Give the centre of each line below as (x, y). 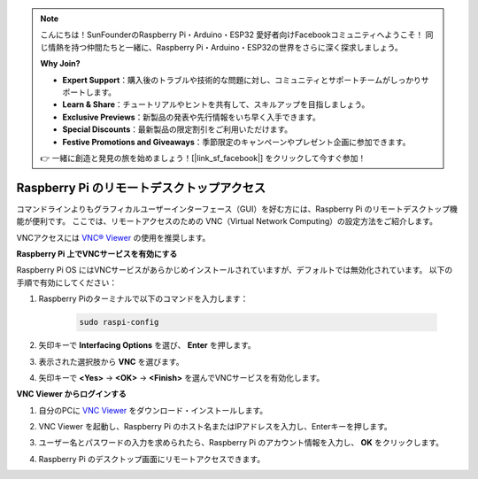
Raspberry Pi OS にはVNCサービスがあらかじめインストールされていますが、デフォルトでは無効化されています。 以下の (235, 270)
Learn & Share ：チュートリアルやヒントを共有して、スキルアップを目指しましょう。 (216, 104)
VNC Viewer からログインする (72, 394)
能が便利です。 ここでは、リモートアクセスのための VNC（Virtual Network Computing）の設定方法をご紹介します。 (227, 221)
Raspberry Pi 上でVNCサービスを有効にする (97, 253)
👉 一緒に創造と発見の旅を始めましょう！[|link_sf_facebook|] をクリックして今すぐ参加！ (203, 158)
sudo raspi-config (119, 322)
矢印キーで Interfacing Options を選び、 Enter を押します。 (147, 345)
